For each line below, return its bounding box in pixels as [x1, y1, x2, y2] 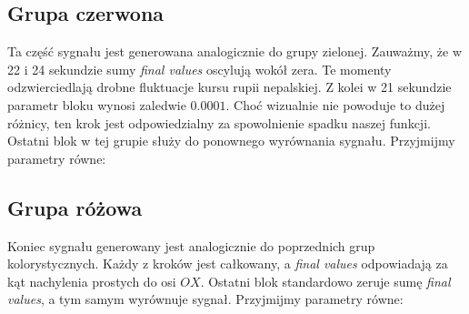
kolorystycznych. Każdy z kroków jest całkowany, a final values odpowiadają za [7, 254, 448, 273]
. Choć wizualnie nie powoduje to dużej [225, 95, 445, 114]
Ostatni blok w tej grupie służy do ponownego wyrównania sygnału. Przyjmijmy [7, 131, 455, 150]
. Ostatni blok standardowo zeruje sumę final [200, 271, 451, 290]
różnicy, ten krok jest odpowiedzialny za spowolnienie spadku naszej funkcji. [7, 113, 431, 132]
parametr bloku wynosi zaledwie [7, 95, 186, 114]
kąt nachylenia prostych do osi [7, 271, 176, 290]
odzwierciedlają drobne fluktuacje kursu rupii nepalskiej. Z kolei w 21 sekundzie [7, 77, 452, 96]
